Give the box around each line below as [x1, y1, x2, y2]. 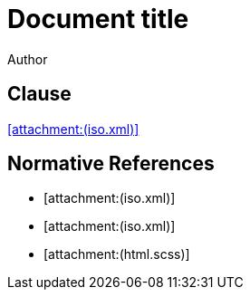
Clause [7, 82, 72, 106]
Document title [7, 4, 189, 34]
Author [7, 51, 48, 67]
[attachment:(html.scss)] [43, 246, 190, 263]
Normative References [7, 152, 215, 176]
